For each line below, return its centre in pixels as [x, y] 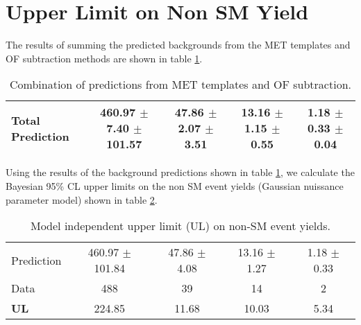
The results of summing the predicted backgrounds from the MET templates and [178, 45]
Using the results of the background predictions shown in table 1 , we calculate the [180, 172]
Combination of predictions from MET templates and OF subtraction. [180, 85]
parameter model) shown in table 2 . [82, 199]
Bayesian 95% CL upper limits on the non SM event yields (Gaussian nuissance [175, 185]
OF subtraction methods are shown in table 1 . [104, 58]
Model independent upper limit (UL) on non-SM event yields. [180, 226]
